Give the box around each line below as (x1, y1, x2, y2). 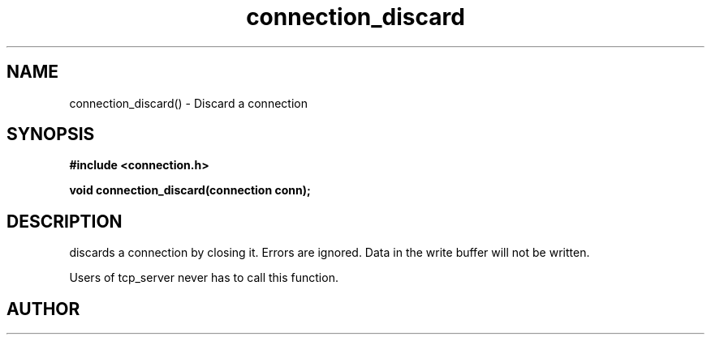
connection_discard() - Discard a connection (69, 96, 308, 110)
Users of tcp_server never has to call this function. (69, 271, 338, 285)
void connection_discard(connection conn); (69, 183, 311, 198)
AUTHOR (6, 298, 80, 319)
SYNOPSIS (6, 124, 95, 145)
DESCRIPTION (6, 211, 123, 232)
